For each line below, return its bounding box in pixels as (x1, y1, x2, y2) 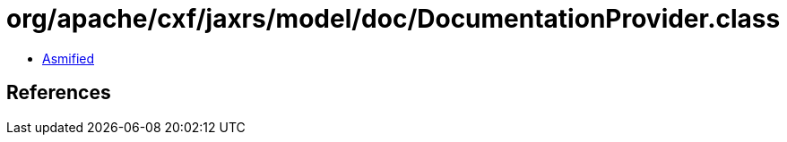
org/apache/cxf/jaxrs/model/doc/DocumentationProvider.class (6, 4, 781, 34)
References (6, 81, 111, 104)
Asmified (42, 50, 95, 66)
